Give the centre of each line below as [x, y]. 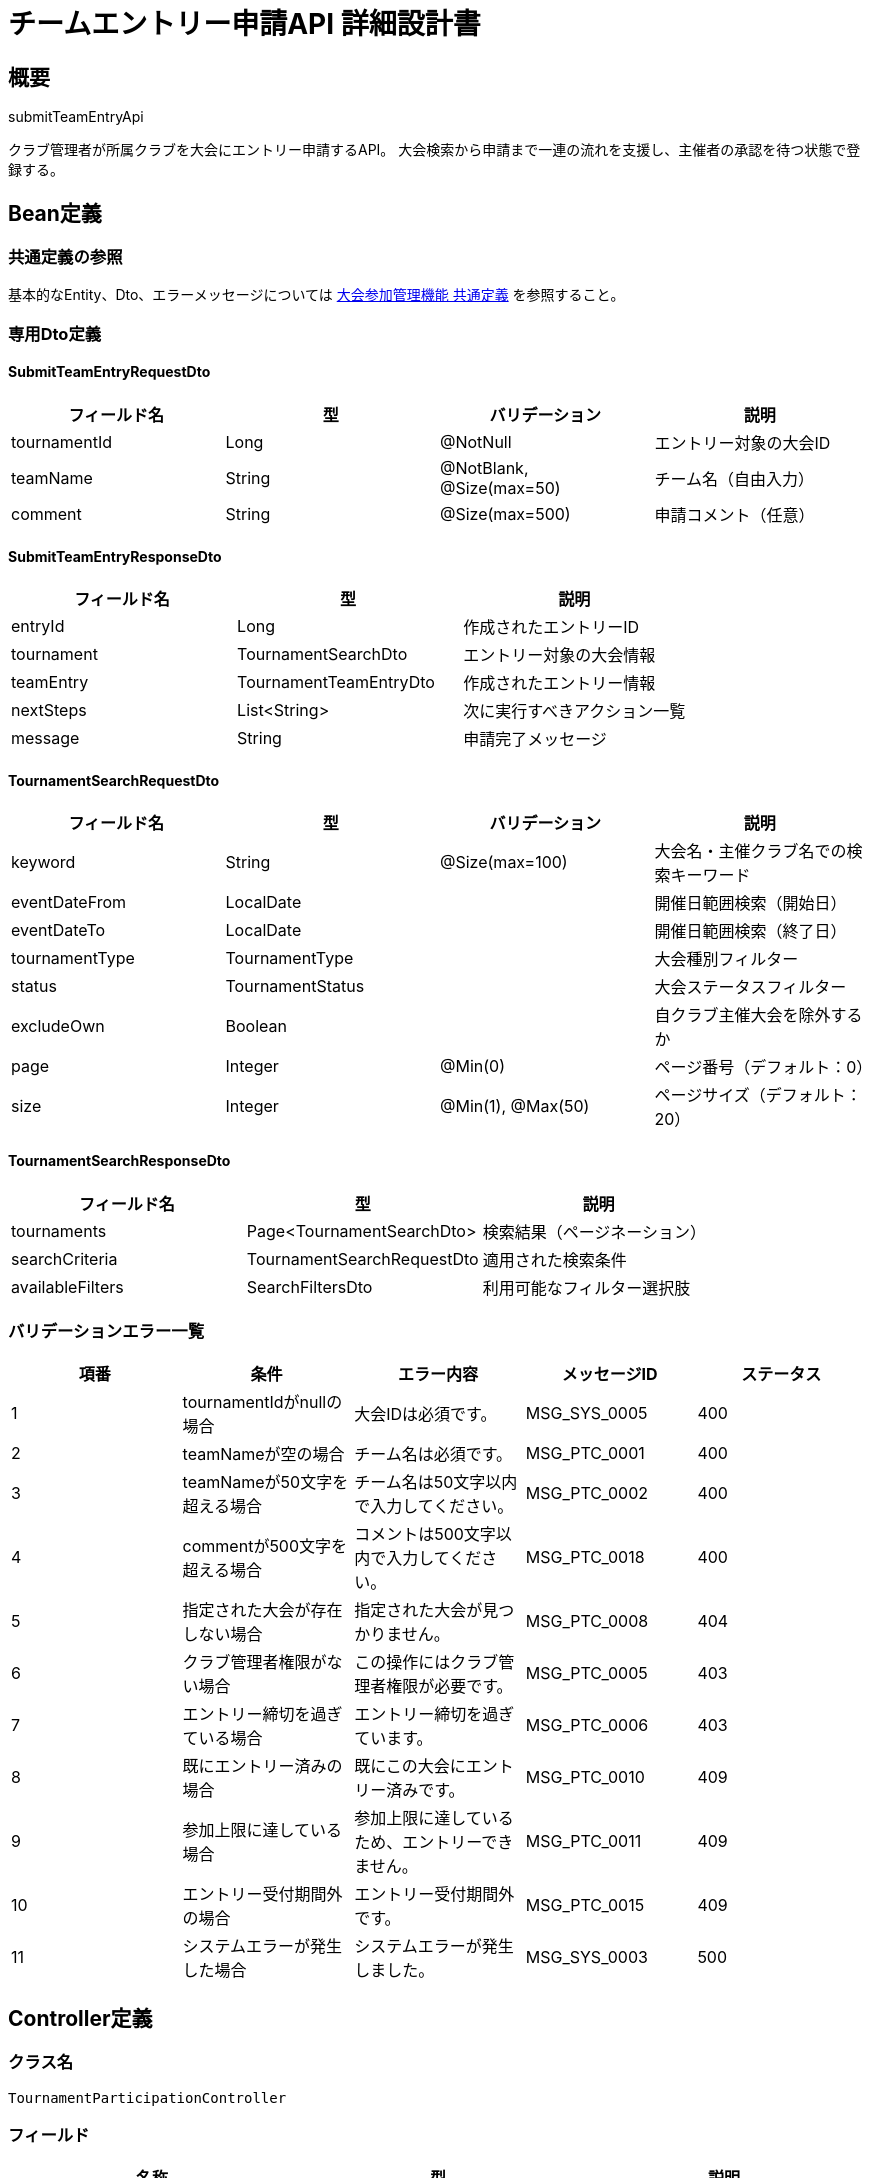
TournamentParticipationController [147, 2097]
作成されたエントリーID [551, 627]
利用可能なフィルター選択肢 [586, 1287]
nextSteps [49, 710]
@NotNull [476, 441]
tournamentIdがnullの [262, 1402]
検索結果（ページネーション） [594, 1231]
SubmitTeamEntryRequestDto [109, 372]
